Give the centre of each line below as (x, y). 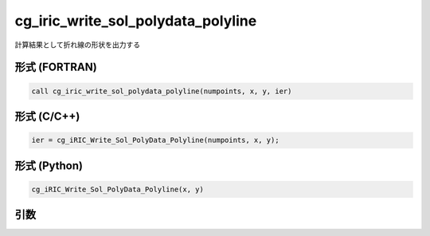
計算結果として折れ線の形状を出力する (78, 45)
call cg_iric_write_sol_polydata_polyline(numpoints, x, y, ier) (162, 91)
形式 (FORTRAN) (56, 67)
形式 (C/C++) (47, 116)
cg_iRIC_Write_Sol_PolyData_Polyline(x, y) (118, 189)
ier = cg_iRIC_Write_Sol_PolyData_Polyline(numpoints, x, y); (155, 140)
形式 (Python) (49, 165)
